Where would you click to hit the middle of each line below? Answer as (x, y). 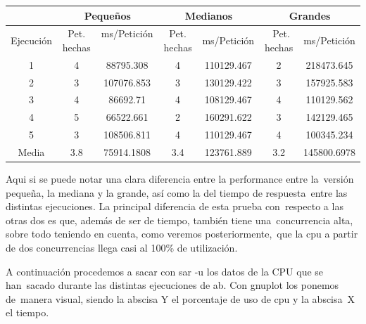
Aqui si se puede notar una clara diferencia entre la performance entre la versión (180, 179)
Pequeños (107, 15)
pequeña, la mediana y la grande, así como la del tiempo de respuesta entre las (177, 192)
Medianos (209, 15)
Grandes (310, 15)
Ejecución (31, 40)
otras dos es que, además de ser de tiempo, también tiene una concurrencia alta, (179, 220)
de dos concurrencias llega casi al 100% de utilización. (122, 248)
